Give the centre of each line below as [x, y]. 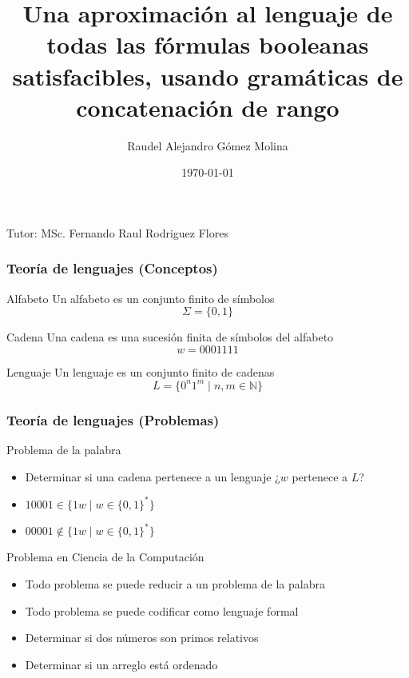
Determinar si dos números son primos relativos [142, 638]
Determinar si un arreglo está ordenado [121, 664]
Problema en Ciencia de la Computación [105, 557]
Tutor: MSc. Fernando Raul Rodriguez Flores [117, 232]
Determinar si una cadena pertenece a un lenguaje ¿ [153, 476]
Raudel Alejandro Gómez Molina [208, 145]
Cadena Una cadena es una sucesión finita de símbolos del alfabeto [170, 337]
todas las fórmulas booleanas [208, 44]
